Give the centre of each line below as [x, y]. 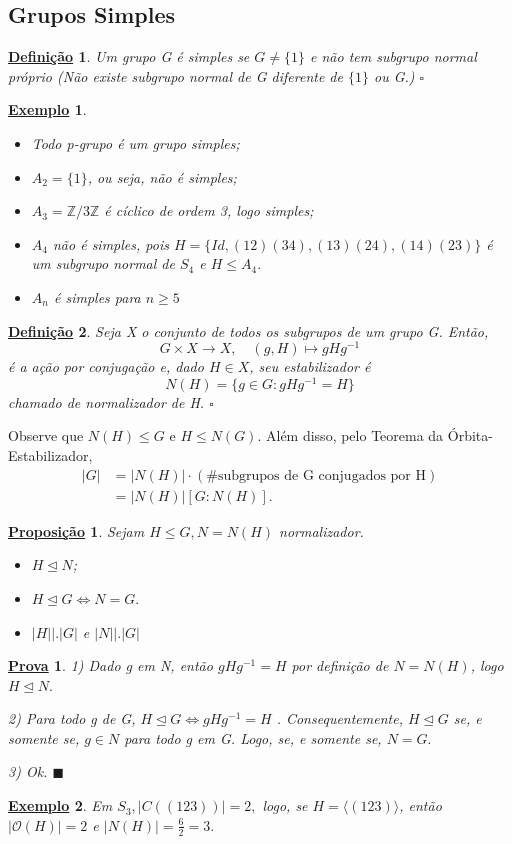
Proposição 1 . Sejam [76, 530]
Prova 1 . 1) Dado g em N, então [110, 665]
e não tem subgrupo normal [393, 56]
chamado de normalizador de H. [106, 401]
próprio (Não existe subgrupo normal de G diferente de [175, 75]
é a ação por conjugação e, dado [106, 366]
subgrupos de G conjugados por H [322, 475]
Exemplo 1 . [47, 109]
